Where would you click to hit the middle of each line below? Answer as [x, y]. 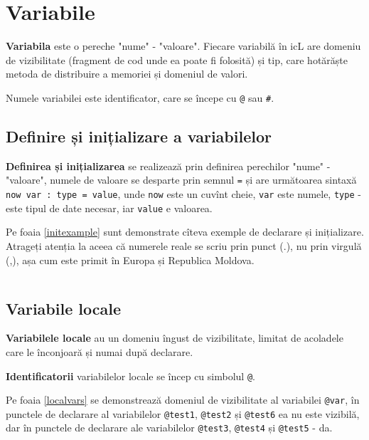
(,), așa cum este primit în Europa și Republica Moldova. [130, 260]
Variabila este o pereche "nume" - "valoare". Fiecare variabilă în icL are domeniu [183, 46]
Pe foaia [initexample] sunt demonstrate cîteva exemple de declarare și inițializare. [185, 232]
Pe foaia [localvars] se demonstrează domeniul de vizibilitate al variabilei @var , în [183, 400]
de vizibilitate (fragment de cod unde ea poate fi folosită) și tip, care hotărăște [177, 59]
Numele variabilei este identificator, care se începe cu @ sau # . [140, 97]
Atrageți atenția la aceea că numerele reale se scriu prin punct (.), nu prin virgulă [184, 245]
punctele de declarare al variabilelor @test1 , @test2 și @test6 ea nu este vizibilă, [183, 413]
